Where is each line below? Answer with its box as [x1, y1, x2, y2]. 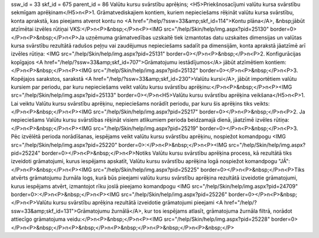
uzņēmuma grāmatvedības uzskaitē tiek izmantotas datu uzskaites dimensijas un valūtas [86, 34, 302, 41]
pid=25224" [11, 149, 41, 157]
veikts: [253, 100, 270, 107]
